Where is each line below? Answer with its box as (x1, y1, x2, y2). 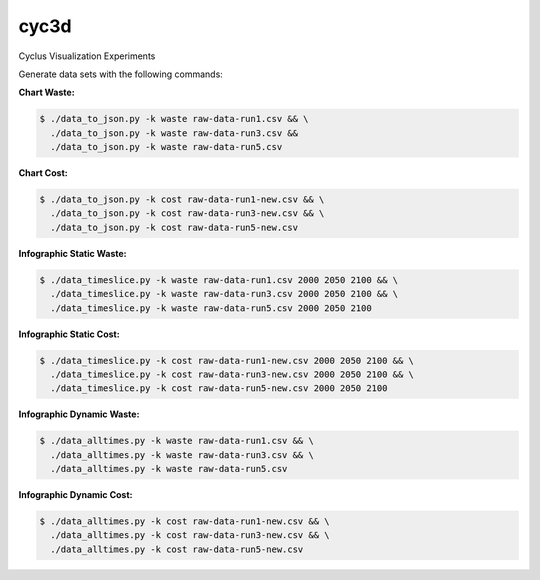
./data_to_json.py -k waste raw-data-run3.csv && (50, 127, 299, 139)
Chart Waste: (18, 86, 75, 99)
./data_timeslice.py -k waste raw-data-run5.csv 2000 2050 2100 (50, 302, 372, 314)
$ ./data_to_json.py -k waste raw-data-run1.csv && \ (39, 113, 309, 125)
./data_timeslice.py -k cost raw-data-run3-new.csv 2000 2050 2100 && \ (50, 368, 415, 380)
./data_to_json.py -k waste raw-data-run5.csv (50, 141, 283, 153)
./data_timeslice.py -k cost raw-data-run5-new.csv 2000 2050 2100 (50, 383, 388, 394)
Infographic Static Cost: (18, 328, 120, 340)
